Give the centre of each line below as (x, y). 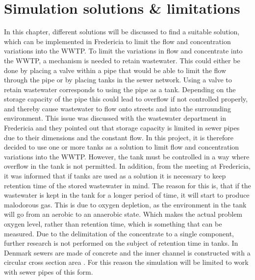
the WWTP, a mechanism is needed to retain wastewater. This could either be (122, 60)
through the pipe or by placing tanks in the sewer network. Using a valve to (118, 80)
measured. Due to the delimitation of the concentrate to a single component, (119, 233)
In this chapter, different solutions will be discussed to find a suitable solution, (122, 32)
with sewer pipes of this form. (49, 271)
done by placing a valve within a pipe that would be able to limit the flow (115, 70)
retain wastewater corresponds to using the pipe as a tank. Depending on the (120, 89)
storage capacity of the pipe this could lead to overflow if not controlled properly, (126, 99)
